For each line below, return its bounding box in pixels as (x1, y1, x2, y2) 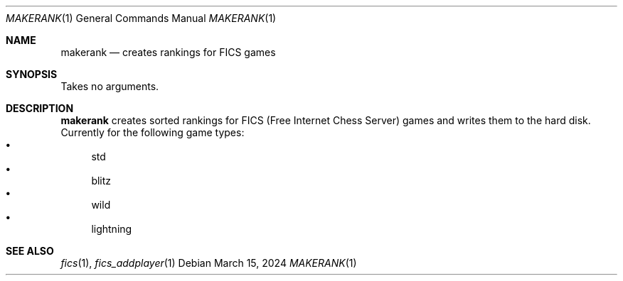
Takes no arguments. (60, 80, 159, 92)
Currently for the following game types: (60, 126, 245, 138)
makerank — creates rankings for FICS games (60, 46, 276, 58)
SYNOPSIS (6, 68, 58, 80)
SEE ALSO (6, 245, 54, 257)
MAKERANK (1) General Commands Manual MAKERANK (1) (6, 12, 277, 24)
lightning (91, 223, 132, 235)
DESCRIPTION (6, 102, 74, 114)
